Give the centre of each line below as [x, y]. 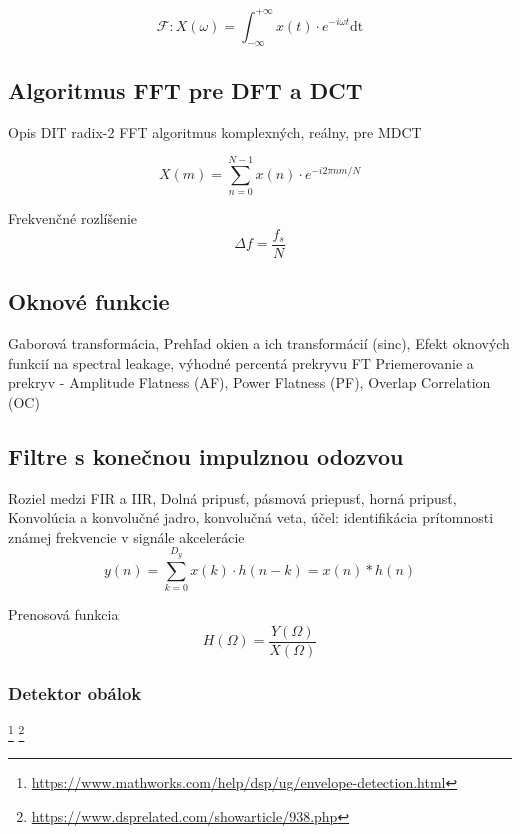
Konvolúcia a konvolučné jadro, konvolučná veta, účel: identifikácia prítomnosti [251, 517]
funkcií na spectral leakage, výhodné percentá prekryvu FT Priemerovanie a [241, 362]
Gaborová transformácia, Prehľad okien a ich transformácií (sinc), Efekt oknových [259, 343]
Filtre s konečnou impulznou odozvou [206, 455]
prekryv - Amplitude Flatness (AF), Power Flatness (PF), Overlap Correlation [249, 382]
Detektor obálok [75, 692]
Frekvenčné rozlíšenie [73, 218]
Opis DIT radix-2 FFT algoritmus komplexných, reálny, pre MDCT [215, 131]
